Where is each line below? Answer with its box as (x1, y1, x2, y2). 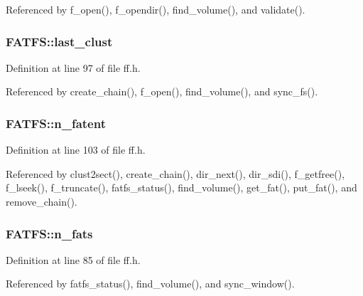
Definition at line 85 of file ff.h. (6, 252, 141, 267)
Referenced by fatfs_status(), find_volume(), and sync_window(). (6, 276, 295, 291)
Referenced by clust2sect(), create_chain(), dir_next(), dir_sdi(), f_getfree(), (6, 166, 345, 181)
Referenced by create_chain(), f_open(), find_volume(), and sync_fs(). (6, 84, 318, 99)
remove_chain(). (6, 194, 77, 208)
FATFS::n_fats (6, 224, 93, 242)
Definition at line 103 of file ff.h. (6, 142, 146, 157)
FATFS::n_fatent (6, 114, 106, 132)
